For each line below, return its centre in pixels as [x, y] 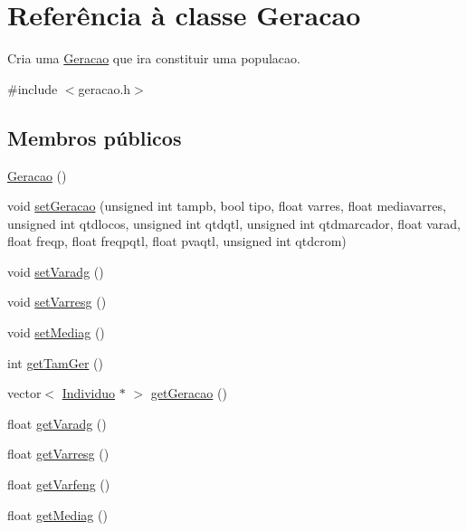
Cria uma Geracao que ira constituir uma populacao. [154, 58]
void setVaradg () [56, 271]
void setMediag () [56, 332]
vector [24, 393]
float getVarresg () [58, 454]
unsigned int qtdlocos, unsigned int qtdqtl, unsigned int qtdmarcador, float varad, [234, 223]
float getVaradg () [57, 423]
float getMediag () [57, 514]
